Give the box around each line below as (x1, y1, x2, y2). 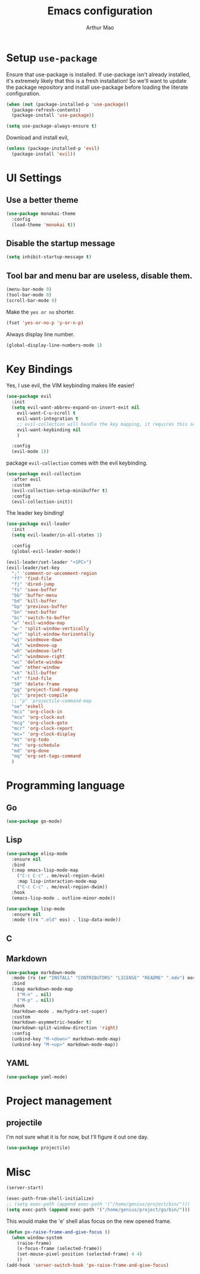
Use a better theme (6, 195, 79, 205)
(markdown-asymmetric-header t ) (11, 1019, 92, 1025)
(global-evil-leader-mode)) (11, 548, 82, 554)
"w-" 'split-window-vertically (11, 626, 89, 632)
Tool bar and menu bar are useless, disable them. (6, 270, 193, 281)
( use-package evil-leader (6, 521, 70, 527)
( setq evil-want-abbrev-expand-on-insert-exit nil (11, 404, 140, 411)
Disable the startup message (6, 238, 115, 248)
